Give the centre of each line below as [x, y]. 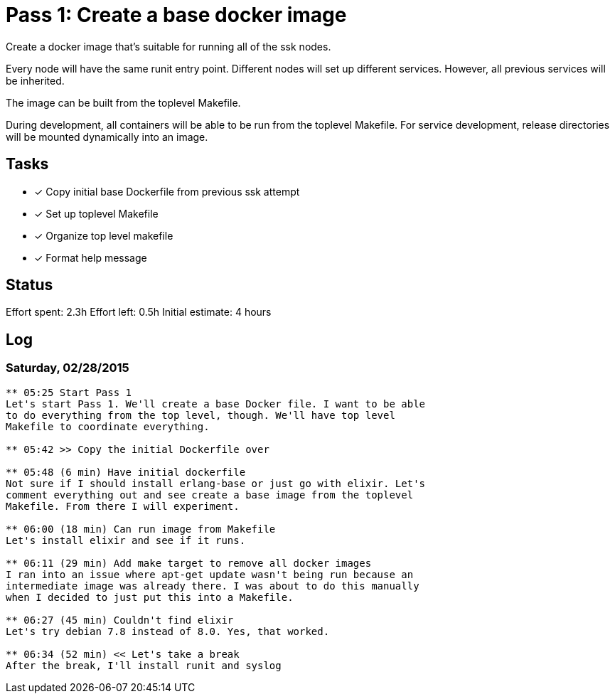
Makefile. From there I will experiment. [123, 506]
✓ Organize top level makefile [104, 235]
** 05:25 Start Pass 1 [69, 392]
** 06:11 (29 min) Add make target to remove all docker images [189, 563]
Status [30, 285]
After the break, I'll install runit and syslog [144, 665]
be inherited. [35, 80]
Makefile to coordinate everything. [108, 426]
